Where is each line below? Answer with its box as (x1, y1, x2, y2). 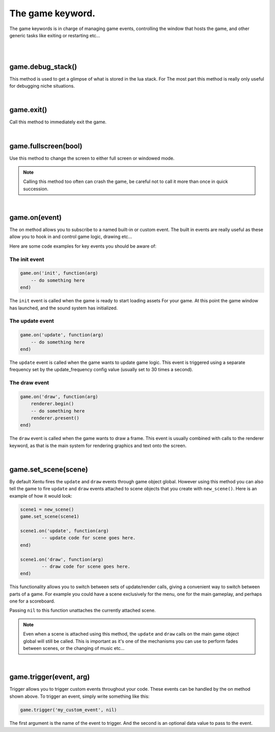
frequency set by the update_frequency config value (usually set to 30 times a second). (9, 367, 194, 373)
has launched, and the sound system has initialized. (9, 305, 118, 311)
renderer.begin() (31, 401, 74, 407)
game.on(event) (9, 213, 62, 222)
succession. (23, 186, 48, 192)
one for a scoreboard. (9, 598, 56, 604)
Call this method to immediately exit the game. (9, 119, 107, 125)
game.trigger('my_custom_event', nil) (20, 707, 117, 713)
